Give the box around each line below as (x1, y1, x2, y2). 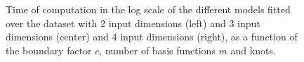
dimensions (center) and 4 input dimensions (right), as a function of (6, 29, 298, 44)
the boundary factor (6, 42, 92, 57)
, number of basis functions (99, 42, 216, 57)
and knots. (230, 42, 276, 57)
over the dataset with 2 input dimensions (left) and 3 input (6, 15, 260, 30)
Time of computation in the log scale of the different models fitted (6, 2, 291, 16)
